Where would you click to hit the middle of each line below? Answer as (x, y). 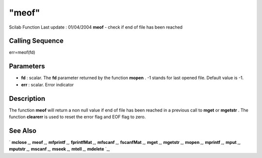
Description (27, 99)
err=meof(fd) (22, 52)
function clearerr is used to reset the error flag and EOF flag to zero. (77, 117)
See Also (23, 131)
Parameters (27, 66)
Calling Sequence (36, 41)
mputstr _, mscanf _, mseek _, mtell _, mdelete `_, (59, 149)
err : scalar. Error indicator (48, 84)
